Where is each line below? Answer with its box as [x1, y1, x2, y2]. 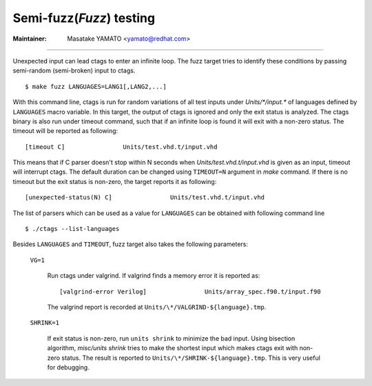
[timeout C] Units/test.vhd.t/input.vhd [25, 143, 218, 151]
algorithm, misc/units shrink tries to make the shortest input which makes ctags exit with [47, 344, 298, 352]
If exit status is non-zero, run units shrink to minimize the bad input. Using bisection [47, 334, 296, 343]
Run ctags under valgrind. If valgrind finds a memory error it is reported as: [47, 272, 260, 280]
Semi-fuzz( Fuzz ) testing [12, 10, 155, 26]
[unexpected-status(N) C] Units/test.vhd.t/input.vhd [25, 194, 265, 201]
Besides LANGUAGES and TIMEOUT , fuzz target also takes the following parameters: [12, 240, 248, 248]
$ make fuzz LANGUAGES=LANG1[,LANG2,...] [25, 83, 167, 90]
